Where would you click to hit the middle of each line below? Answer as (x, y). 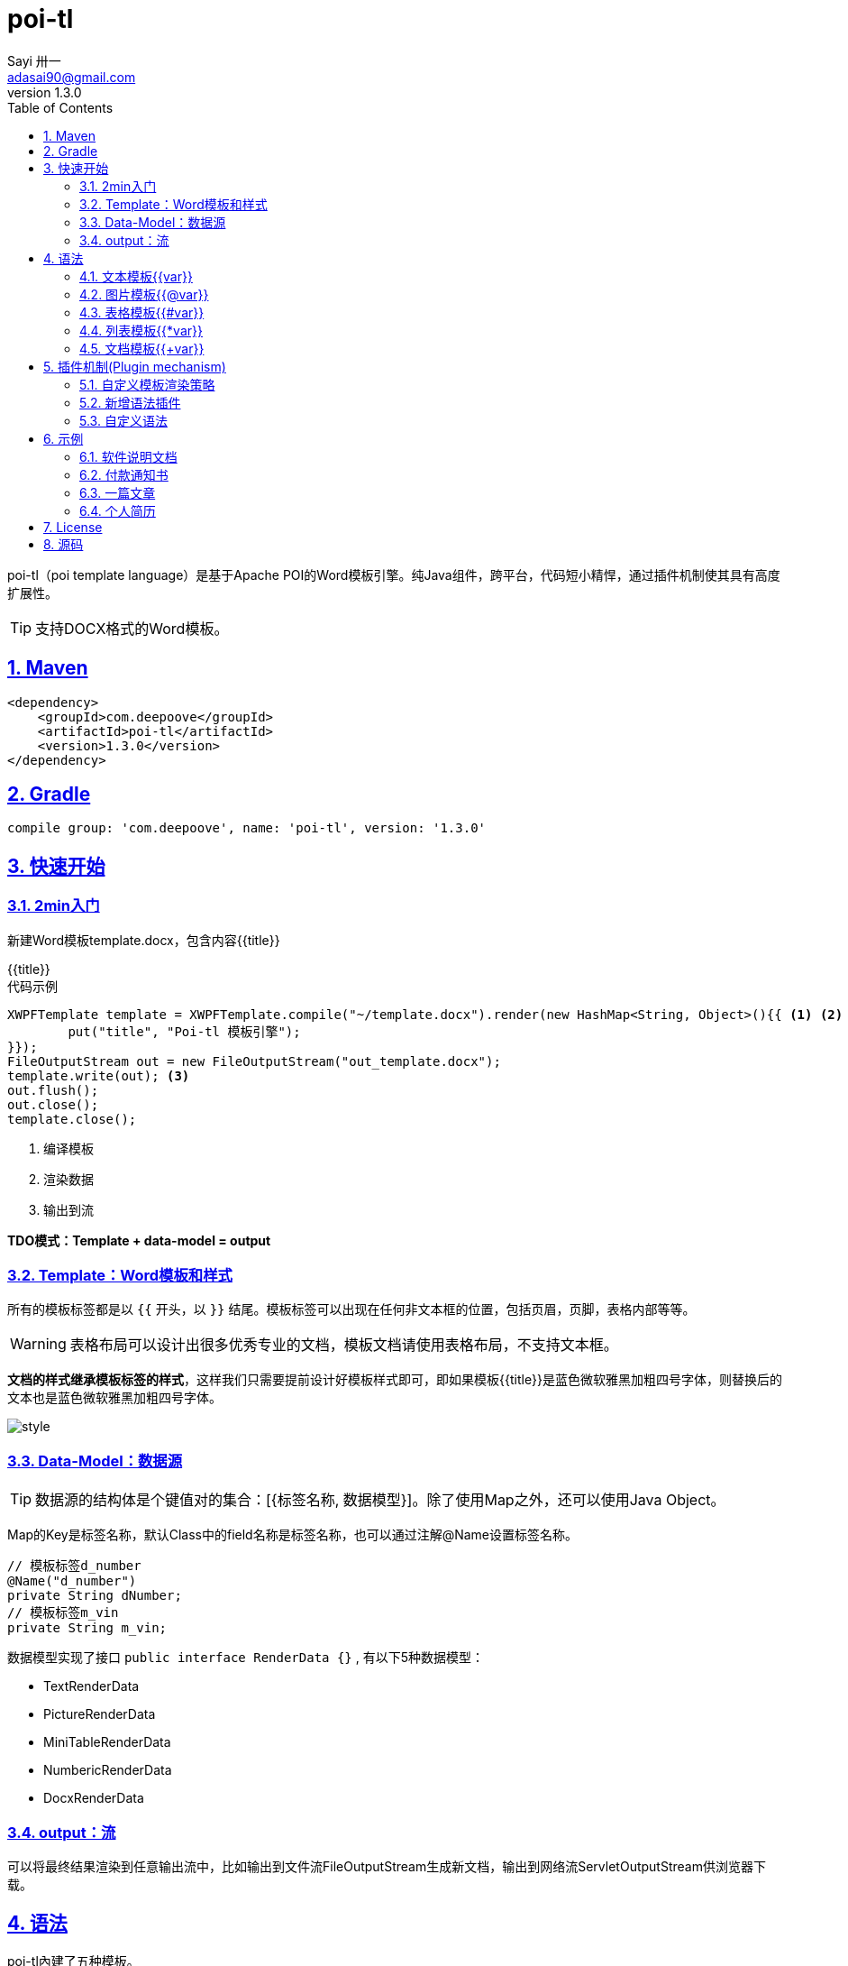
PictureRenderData (100, 1714)
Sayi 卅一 (34, 60)
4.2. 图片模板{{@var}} (144, 294)
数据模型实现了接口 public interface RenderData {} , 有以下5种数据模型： (246, 1658)
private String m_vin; (87, 1628)
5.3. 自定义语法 (123, 420)
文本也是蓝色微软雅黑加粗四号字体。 (114, 1398)
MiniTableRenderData (107, 1742)
